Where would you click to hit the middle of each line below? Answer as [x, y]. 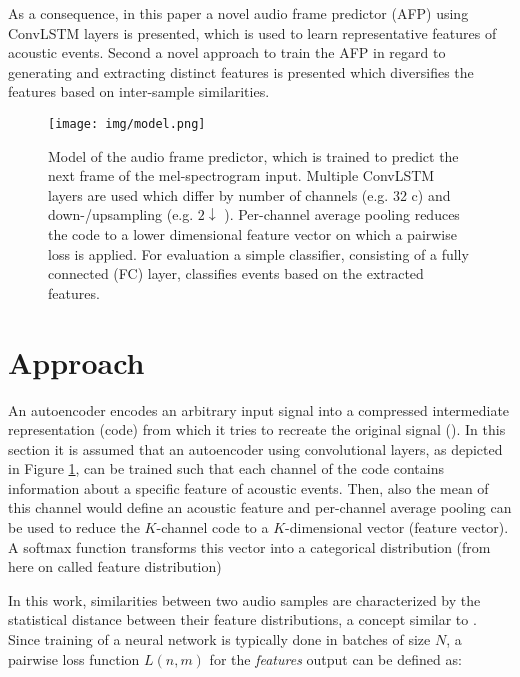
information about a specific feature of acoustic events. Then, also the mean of [248, 487]
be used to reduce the [74, 527]
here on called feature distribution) [115, 566]
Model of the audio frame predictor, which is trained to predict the [253, 155]
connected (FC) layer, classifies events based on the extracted [236, 273]
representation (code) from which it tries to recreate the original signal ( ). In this [257, 429]
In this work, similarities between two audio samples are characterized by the [244, 599]
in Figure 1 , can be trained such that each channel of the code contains [226, 468]
